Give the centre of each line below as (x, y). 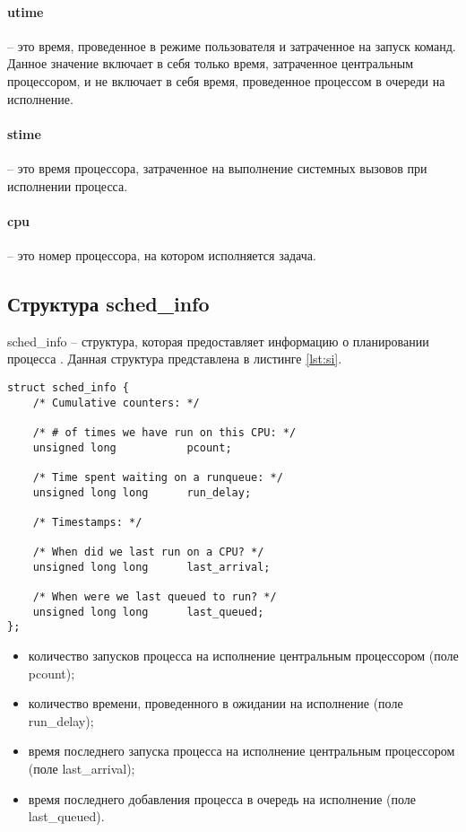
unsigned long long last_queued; (148, 612)
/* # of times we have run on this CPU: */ (164, 432)
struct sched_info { (69, 387)
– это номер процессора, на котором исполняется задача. (162, 254)
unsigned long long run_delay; (142, 492)
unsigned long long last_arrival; (151, 567)
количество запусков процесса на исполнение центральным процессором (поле (243, 656)
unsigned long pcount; (132, 447)
